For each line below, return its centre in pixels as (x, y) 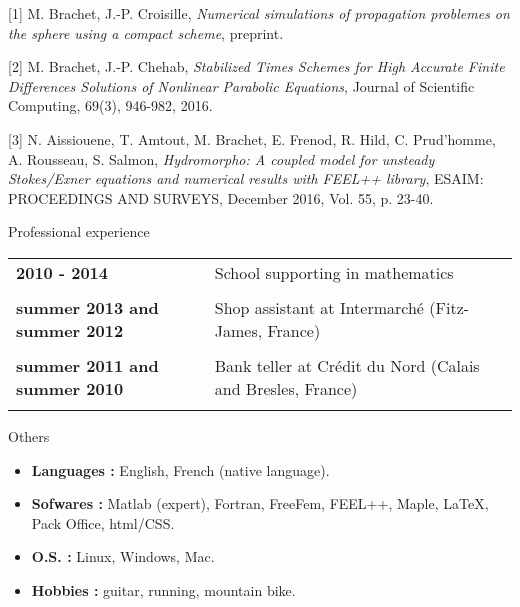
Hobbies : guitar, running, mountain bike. (163, 589)
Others (29, 435)
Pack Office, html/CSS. (103, 522)
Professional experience (79, 231)
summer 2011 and (87, 365)
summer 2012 (70, 330)
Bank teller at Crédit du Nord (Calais (347, 365)
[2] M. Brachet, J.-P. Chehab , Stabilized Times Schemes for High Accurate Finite (256, 66)
